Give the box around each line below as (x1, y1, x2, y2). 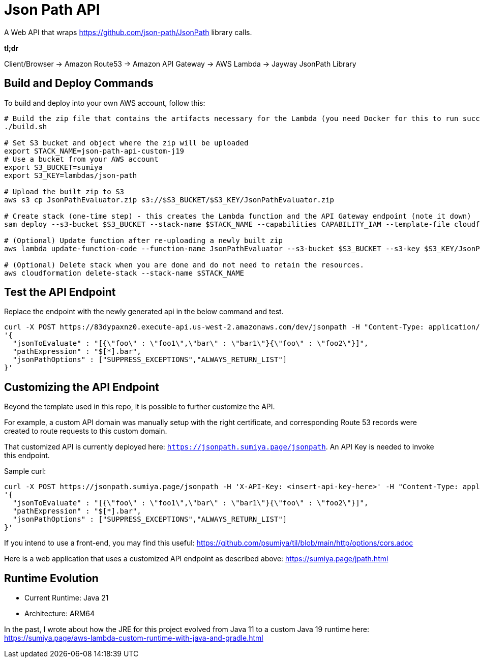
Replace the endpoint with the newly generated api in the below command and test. (4, 307, 284, 316)
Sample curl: (4, 467, 46, 476)
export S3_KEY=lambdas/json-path (4, 171, 137, 179)
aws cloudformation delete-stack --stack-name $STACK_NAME (4, 268, 245, 277)
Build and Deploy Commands (4, 77, 154, 90)
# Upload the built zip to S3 (4, 187, 125, 196)
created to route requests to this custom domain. (4, 427, 167, 436)
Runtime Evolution (4, 571, 99, 585)
